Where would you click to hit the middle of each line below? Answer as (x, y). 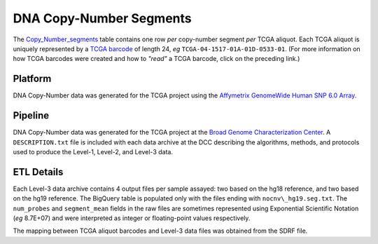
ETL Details (38, 172)
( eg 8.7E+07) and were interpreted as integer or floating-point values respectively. (132, 218)
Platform (32, 79)
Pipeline (31, 116)
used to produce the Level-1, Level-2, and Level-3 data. (93, 151)
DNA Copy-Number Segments (102, 18)
